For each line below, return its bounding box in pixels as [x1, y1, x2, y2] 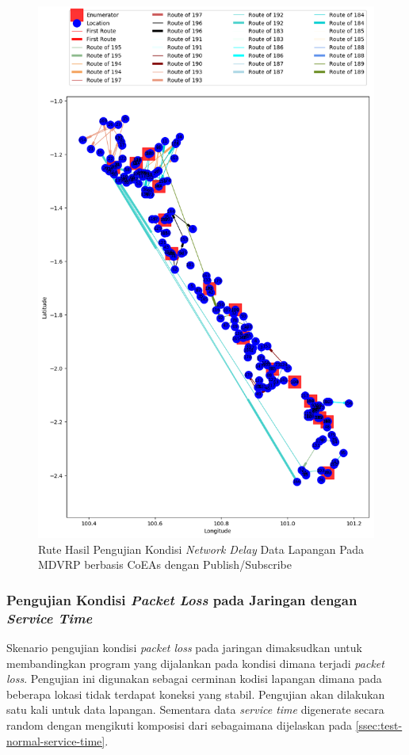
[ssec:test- [355, 716, 403, 733]
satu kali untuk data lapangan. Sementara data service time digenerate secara [6, 701, 384, 718]
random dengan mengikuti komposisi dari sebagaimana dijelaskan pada [6, 716, 352, 733]
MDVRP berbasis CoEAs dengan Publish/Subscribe [38, 556, 292, 573]
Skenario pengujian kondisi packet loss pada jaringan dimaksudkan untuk [6, 639, 362, 655]
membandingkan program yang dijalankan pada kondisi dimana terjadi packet [6, 654, 384, 671]
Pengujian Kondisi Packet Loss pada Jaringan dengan [6, 589, 357, 609]
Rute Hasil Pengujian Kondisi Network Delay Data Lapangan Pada [38, 540, 365, 557]
